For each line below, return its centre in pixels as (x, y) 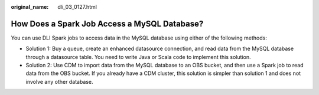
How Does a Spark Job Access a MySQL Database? (107, 24)
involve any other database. (60, 81)
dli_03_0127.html (77, 7)
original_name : (30, 7)
